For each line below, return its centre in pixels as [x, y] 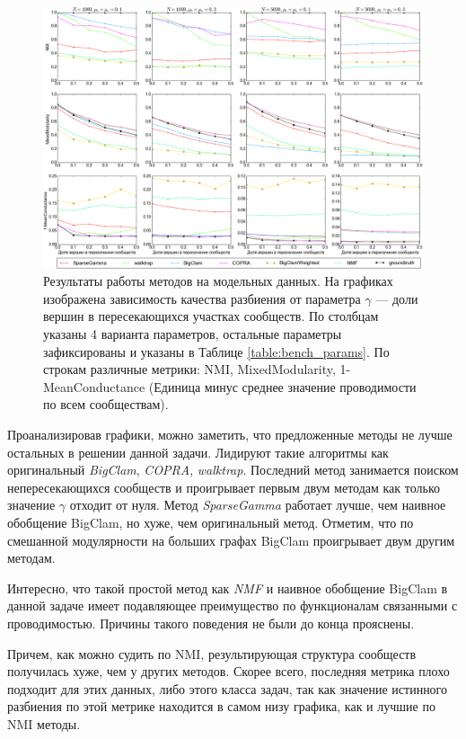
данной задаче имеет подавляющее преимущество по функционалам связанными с [233, 605]
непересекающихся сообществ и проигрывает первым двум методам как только [224, 487]
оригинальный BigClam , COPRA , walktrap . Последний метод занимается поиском [233, 470]
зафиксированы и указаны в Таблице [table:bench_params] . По [216, 351]
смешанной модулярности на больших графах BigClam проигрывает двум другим [231, 540]
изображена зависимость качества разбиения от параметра [202, 298]
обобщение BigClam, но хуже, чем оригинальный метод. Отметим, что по [211, 522]
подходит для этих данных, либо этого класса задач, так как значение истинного [228, 688]
